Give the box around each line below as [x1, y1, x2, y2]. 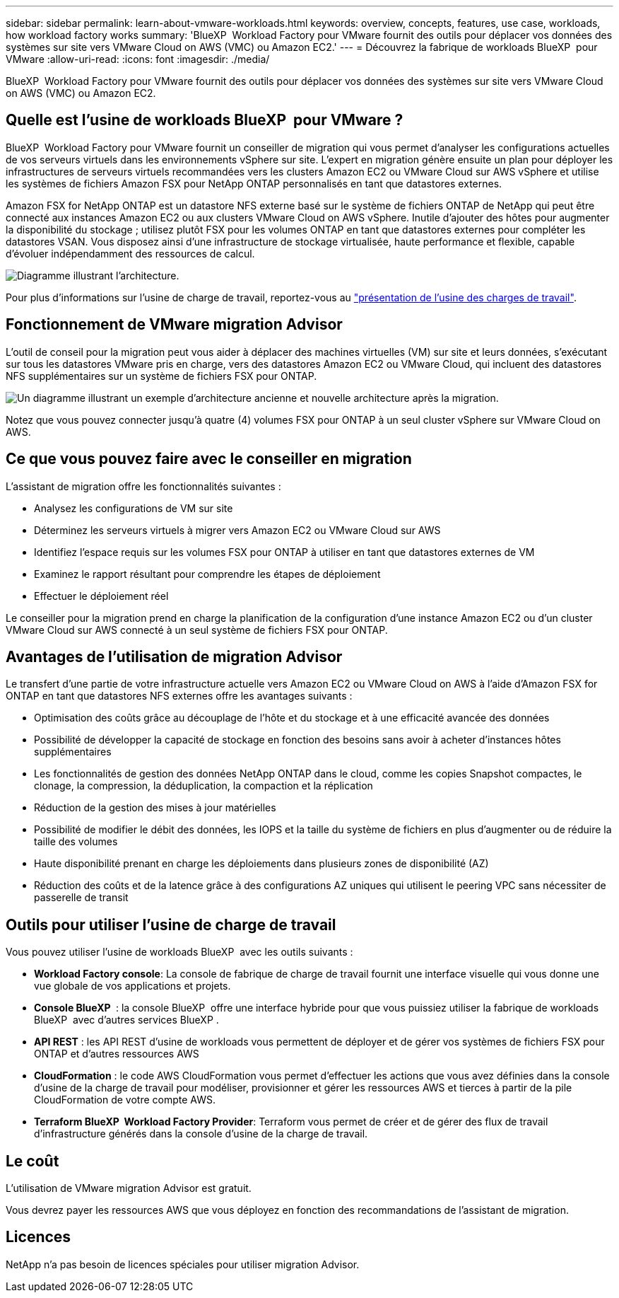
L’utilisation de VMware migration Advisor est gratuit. [6, 1182, 252, 1195]
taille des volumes [34, 835, 118, 848]
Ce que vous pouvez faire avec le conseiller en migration [6, 450, 412, 468]
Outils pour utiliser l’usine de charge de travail [6, 915, 336, 934]
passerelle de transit [34, 891, 129, 904]
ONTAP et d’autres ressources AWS [34, 1048, 199, 1060]
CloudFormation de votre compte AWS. [34, 1094, 216, 1106]
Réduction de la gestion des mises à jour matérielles [34, 801, 276, 814]
